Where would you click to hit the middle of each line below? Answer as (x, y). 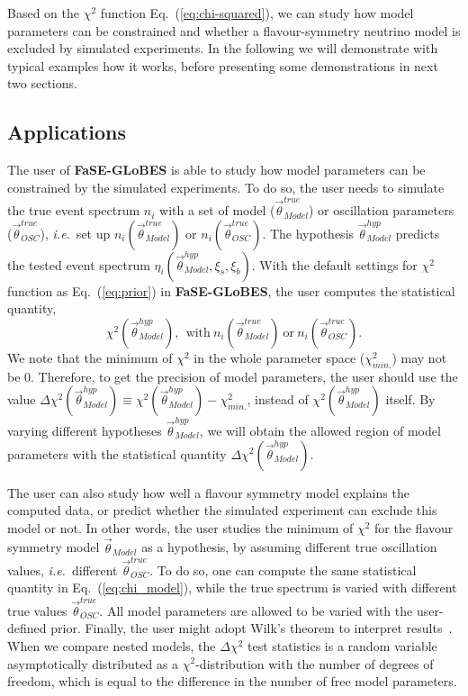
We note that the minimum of (90, 357)
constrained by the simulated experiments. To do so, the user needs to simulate (226, 187)
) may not (419, 357)
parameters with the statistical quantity (117, 453)
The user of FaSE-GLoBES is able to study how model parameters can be (216, 170)
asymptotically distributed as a (93, 663)
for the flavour (414, 527)
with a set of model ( (217, 210)
